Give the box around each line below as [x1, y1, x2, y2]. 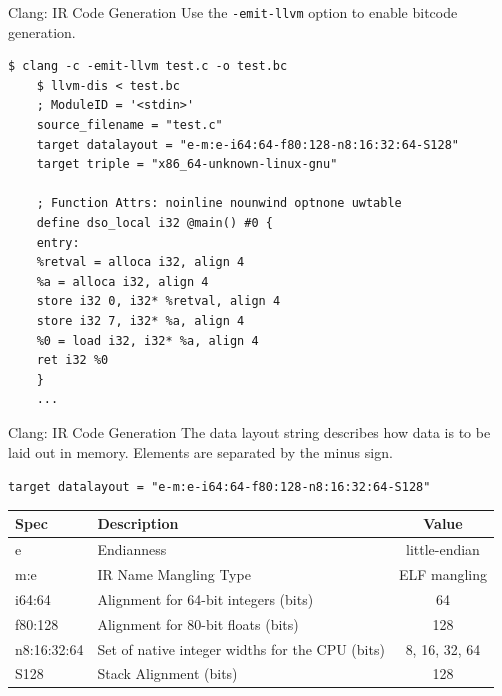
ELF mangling [398, 563, 488, 584]
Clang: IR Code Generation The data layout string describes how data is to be [8, 421, 491, 442]
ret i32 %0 [36, 353, 109, 368]
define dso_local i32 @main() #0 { [36, 216, 273, 230]
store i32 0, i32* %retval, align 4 [36, 294, 281, 309]
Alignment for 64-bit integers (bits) [97, 588, 314, 609]
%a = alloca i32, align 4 [36, 274, 209, 289]
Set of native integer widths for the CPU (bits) [97, 638, 385, 659]
